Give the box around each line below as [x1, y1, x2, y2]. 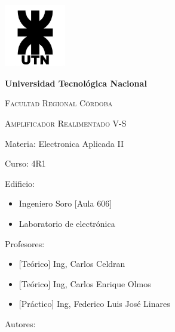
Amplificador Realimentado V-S [5, 116, 127, 129]
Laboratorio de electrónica [19, 217, 115, 229]
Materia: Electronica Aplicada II [5, 137, 124, 149]
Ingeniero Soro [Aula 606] [19, 197, 112, 210]
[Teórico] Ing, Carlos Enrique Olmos [19, 277, 151, 290]
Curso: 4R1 [5, 157, 46, 170]
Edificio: [5, 177, 35, 189]
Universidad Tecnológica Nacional [5, 76, 147, 89]
